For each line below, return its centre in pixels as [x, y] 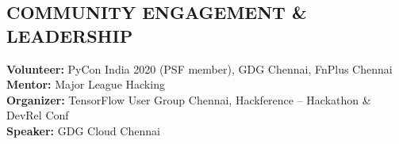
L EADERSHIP [70, 35]
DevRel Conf [38, 115]
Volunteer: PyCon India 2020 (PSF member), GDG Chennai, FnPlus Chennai [199, 68]
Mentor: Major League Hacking [86, 84]
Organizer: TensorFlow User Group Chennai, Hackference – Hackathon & [189, 99]
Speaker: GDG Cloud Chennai [83, 130]
